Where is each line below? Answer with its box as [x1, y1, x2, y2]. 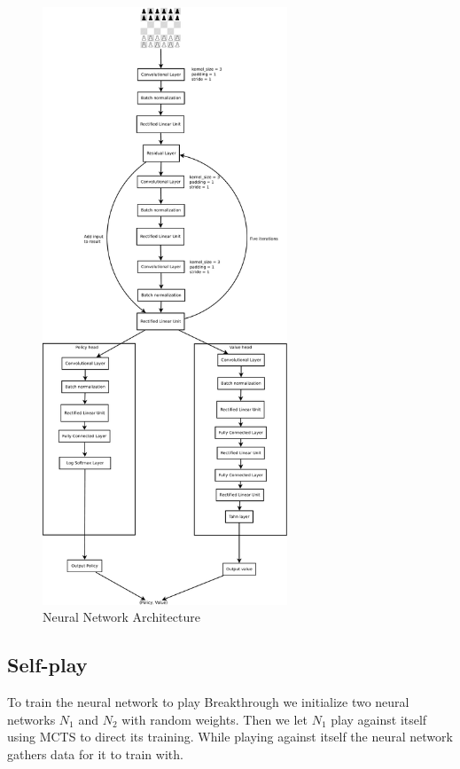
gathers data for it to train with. [7, 744, 183, 763]
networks [7, 710, 56, 728]
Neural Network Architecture [43, 608, 200, 626]
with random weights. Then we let [121, 710, 308, 728]
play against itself [331, 710, 427, 728]
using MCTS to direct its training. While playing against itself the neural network [7, 727, 453, 746]
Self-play [7, 651, 88, 679]
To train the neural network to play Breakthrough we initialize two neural [7, 692, 409, 710]
